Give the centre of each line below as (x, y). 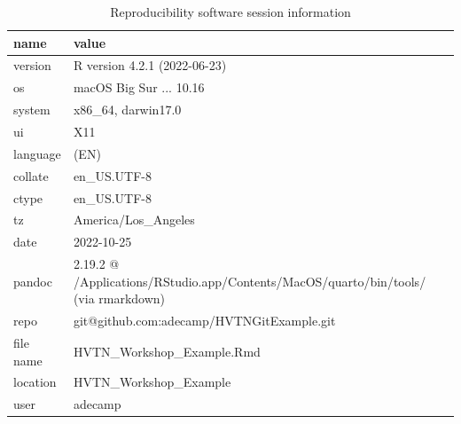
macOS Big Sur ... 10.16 (139, 87)
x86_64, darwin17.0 (127, 110)
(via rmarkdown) (119, 298)
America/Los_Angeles (134, 220)
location (35, 382)
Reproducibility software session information (230, 12)
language (37, 153)
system (32, 110)
